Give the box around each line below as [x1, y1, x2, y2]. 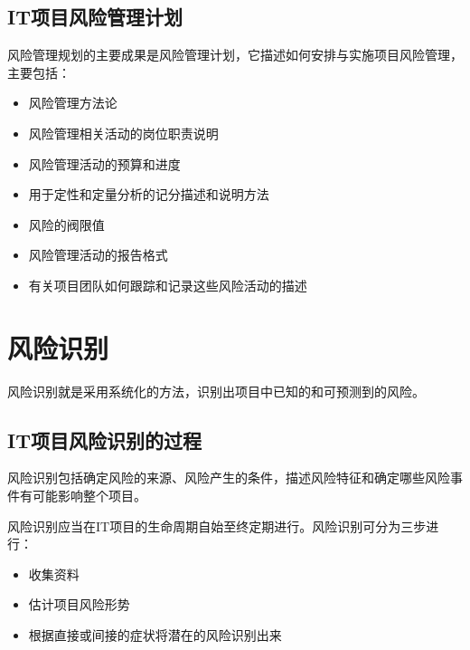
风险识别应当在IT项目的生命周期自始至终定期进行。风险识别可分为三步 [7, 516, 427, 535]
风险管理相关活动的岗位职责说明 [28, 123, 219, 142]
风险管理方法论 [28, 93, 117, 112]
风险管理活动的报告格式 [28, 245, 168, 264]
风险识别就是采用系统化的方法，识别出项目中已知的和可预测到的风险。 [7, 381, 425, 400]
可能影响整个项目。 [32, 486, 146, 505]
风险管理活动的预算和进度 [28, 154, 181, 173]
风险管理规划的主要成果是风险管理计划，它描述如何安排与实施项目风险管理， [7, 45, 463, 64]
